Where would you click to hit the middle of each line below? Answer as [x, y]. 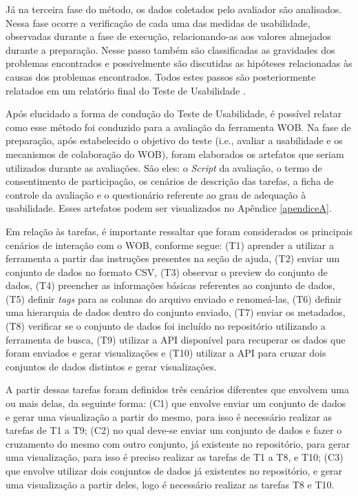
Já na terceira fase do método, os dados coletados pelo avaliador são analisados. [174, 9]
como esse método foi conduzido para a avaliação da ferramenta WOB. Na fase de [178, 127]
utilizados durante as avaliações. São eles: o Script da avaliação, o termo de [164, 167]
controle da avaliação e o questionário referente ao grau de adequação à [156, 194]
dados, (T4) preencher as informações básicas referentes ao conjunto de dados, [170, 285]
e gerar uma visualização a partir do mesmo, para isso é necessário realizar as [169, 416]
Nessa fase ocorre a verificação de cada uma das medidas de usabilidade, [158, 22]
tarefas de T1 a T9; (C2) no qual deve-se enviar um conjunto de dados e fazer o [174, 430]
